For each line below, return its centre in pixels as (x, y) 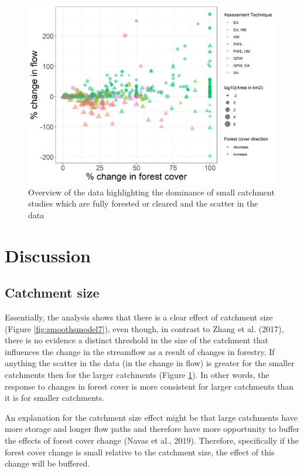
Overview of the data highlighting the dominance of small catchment (151, 192)
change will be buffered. (47, 463)
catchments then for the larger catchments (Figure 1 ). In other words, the (137, 375)
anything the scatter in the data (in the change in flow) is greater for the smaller (150, 363)
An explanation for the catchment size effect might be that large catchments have (151, 417)
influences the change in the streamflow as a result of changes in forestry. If (140, 351)
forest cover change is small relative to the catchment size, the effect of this (140, 452)
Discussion (48, 255)
